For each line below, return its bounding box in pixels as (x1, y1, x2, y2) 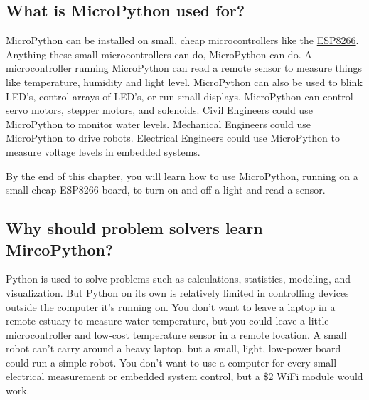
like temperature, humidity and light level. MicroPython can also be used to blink (6, 74, 363, 89)
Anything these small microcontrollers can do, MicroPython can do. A (6, 46, 312, 61)
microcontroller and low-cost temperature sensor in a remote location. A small (6, 327, 347, 342)
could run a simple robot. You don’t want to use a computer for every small (6, 354, 337, 369)
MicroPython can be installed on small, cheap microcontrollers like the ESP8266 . (6, 33, 359, 48)
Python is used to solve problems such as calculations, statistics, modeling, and (6, 271, 351, 286)
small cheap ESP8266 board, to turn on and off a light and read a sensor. (6, 182, 326, 197)
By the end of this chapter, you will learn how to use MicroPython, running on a (6, 168, 358, 183)
